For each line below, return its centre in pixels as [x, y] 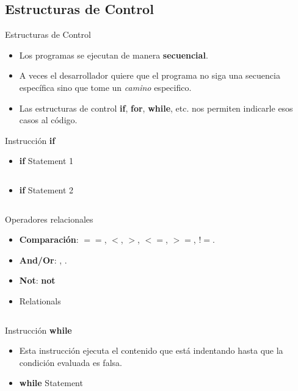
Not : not [37, 280]
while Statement [51, 383]
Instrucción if [30, 140]
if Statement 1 [46, 161]
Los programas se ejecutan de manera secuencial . [114, 55]
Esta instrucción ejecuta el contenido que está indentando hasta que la [151, 350]
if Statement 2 [46, 189]
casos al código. [48, 120]
